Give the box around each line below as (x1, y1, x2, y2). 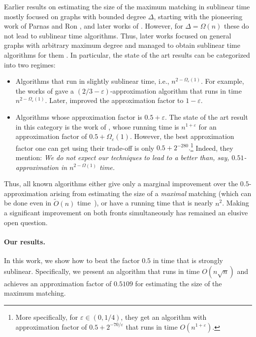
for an (198, 121, 217, 132)
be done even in (4, 198, 52, 208)
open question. (4, 217, 48, 227)
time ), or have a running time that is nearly (77, 198, 213, 208)
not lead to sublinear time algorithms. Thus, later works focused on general (4, 30, 231, 40)
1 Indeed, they (190, 141, 233, 153)
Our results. (4, 236, 45, 246)
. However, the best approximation (129, 131, 234, 141)
